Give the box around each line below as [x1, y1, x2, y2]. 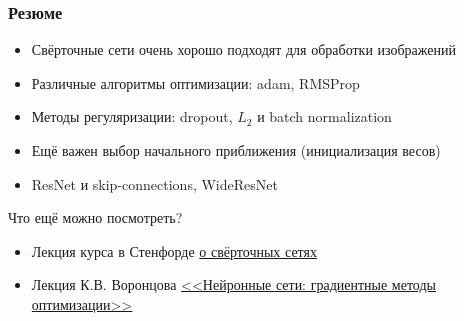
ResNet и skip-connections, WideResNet [31, 173, 278, 194]
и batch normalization [257, 106, 392, 127]
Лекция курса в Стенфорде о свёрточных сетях [31, 240, 317, 261]
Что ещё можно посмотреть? [8, 207, 183, 228]
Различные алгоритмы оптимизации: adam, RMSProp [31, 72, 360, 93]
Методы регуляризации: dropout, [31, 106, 233, 127]
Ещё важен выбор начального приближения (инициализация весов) [31, 140, 441, 160]
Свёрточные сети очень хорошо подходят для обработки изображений [31, 39, 457, 60]
